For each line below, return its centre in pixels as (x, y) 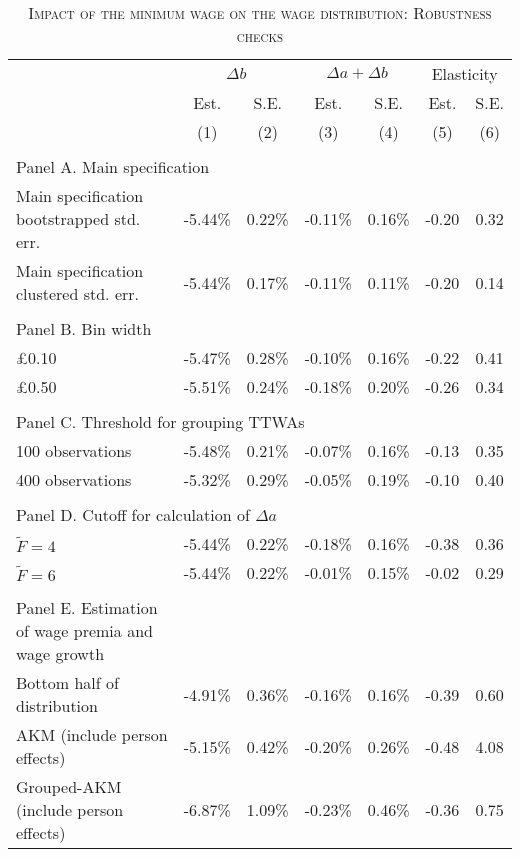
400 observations (74, 479)
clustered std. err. (77, 293)
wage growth (60, 653)
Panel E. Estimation (87, 607)
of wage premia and (84, 630)
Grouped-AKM (69, 786)
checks (260, 35)
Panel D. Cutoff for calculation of (133, 514)
